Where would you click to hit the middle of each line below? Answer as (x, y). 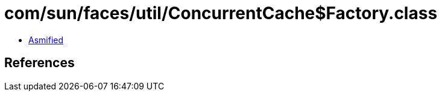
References (39, 63)
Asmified (46, 40)
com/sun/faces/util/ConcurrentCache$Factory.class (221, 13)
